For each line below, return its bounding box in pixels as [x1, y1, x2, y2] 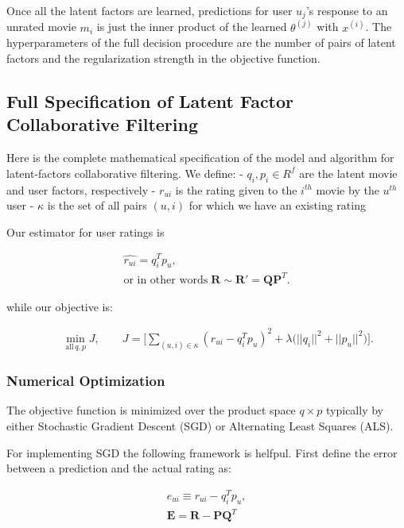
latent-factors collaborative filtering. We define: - [6, 164, 243, 181]
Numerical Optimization [6, 371, 165, 391]
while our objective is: [6, 298, 113, 314]
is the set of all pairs [47, 197, 147, 214]
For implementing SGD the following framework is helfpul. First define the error [6, 444, 398, 461]
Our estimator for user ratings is [6, 223, 165, 240]
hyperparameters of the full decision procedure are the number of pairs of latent [6, 34, 396, 51]
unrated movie [6, 18, 76, 35]
